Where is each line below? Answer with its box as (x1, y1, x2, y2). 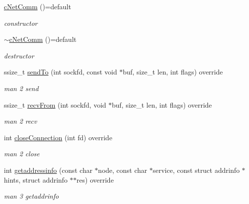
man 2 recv (4, 116, 37, 126)
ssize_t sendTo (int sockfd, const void (4, 67, 117, 77)
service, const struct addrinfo (152, 165, 240, 175)
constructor (4, 18, 38, 28)
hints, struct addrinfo (4, 174, 68, 185)
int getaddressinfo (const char (4, 165, 93, 175)
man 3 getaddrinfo (4, 191, 59, 201)
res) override (76, 174, 114, 185)
